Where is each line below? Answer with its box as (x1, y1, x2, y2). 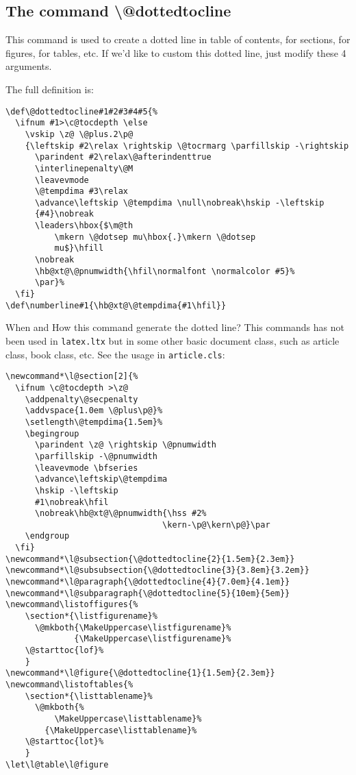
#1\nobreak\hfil (34, 497, 109, 507)
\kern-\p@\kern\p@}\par (162, 519, 270, 530)
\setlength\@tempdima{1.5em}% (25, 417, 163, 427)
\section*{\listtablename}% (25, 691, 153, 701)
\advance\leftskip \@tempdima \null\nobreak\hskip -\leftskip (34, 197, 325, 208)
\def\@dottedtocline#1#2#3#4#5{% (5, 106, 157, 116)
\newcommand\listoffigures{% (5, 600, 138, 610)
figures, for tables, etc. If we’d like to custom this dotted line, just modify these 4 (5, 45, 346, 60)
